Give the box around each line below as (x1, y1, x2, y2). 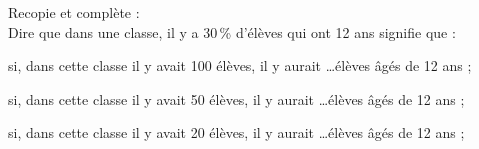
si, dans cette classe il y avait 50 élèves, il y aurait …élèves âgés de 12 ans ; (8, 88, 465, 109)
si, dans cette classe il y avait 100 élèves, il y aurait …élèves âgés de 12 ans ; (8, 55, 472, 76)
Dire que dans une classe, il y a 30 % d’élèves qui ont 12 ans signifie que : (8, 21, 456, 42)
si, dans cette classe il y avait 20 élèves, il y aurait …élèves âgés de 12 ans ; (8, 122, 465, 143)
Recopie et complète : (8, 2, 140, 22)
